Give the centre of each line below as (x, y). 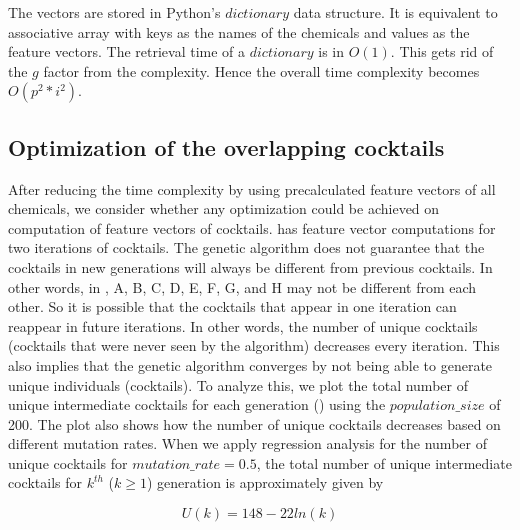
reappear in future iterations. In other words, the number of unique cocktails (243, 325)
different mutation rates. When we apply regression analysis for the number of (247, 443)
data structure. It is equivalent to (395, 12)
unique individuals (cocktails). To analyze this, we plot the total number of (238, 384)
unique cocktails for (68, 462)
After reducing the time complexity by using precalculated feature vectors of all (252, 188)
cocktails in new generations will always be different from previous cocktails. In (250, 266)
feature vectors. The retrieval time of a (127, 51)
